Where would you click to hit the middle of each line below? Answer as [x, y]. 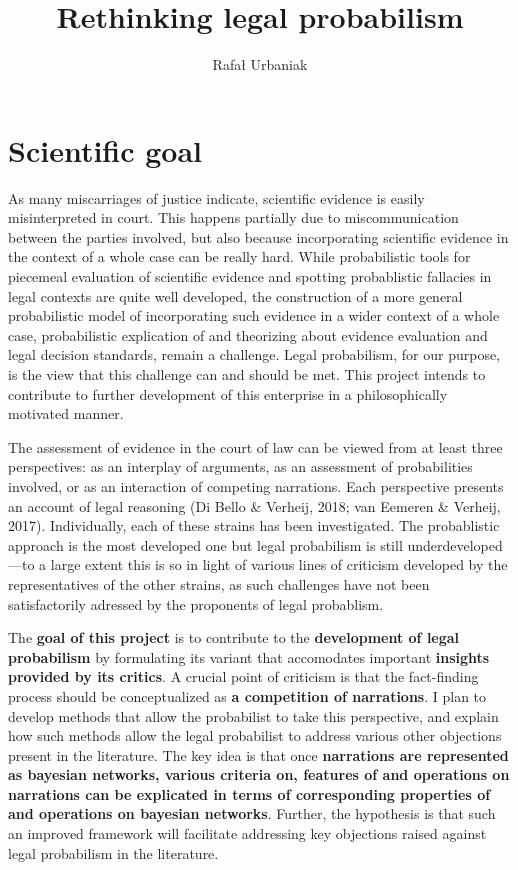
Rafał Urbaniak [260, 64]
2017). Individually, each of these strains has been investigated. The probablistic [254, 525]
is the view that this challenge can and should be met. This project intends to [247, 374]
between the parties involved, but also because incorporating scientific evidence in [258, 236]
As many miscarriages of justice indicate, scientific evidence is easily [216, 197]
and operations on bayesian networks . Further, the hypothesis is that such [252, 813]
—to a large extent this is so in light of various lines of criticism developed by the [258, 564]
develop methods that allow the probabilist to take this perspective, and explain [253, 715]
